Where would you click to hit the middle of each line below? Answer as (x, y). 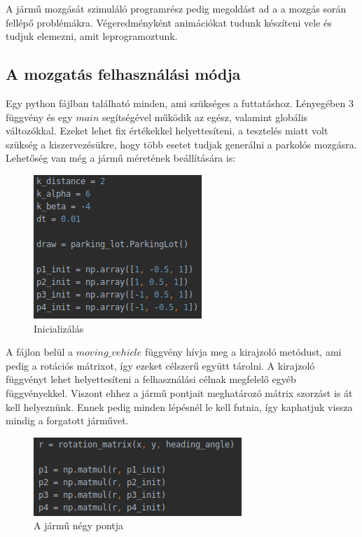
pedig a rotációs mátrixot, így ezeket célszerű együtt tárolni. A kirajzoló (160, 365)
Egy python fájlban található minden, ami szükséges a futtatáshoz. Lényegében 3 (180, 103)
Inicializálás (59, 328)
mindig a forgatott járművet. (67, 420)
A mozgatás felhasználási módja (123, 74)
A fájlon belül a (40, 352)
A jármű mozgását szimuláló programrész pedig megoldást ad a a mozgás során (176, 8)
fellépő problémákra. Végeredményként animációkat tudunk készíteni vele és (169, 22)
